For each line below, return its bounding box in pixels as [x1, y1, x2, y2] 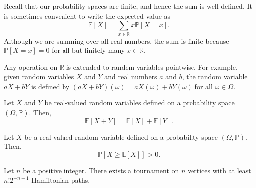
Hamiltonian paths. [31, 175, 90, 185]
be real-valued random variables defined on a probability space [44, 97, 235, 108]
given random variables [4, 71, 74, 82]
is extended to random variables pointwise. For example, [66, 61, 238, 72]
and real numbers [104, 71, 157, 82]
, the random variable [182, 71, 248, 82]
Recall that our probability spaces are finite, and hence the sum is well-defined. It [4, 1, 252, 11]
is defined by [31, 81, 70, 91]
